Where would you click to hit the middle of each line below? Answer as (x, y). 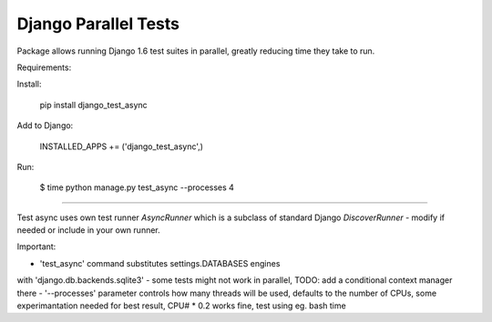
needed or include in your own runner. (89, 230)
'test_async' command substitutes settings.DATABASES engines (160, 263)
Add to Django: (45, 126)
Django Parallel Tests (98, 24)
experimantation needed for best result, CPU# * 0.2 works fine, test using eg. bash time (181, 306)
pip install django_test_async (93, 105)
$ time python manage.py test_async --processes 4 (137, 187)
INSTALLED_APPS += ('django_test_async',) (122, 146)
